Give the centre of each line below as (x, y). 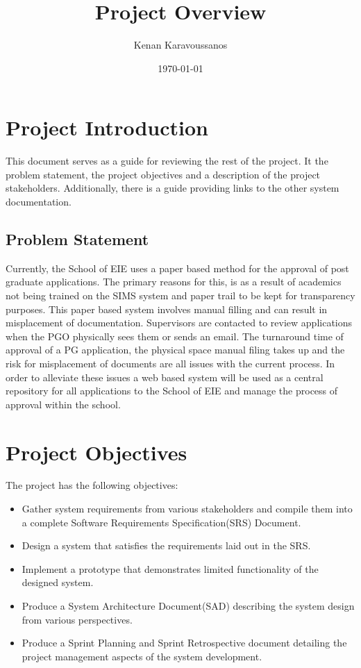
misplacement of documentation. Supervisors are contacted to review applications (179, 323)
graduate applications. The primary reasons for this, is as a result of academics (174, 282)
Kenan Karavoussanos (180, 45)
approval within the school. (63, 404)
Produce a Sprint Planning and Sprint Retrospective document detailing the (184, 643)
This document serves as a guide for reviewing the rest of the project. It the (167, 161)
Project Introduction (107, 127)
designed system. (58, 582)
